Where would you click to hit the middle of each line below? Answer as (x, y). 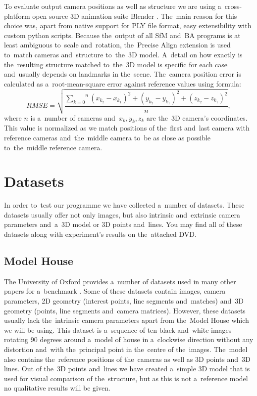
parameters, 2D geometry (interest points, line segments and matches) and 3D (124, 301)
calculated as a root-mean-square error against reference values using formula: (123, 83)
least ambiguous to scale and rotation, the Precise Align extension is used (117, 45)
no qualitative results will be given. (57, 388)
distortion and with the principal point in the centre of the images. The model (126, 349)
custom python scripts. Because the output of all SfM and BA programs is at (122, 35)
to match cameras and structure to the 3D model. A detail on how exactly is (123, 54)
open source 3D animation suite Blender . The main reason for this (135, 16)
